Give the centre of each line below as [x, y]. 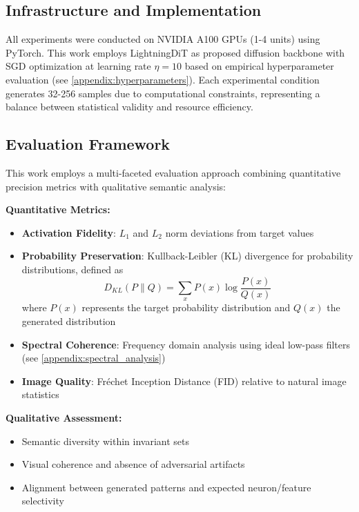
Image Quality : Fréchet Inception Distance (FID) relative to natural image [184, 381]
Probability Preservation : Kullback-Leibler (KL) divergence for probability [187, 256]
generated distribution [69, 321]
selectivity [43, 501]
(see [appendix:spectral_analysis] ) [94, 358]
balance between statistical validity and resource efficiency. [129, 107]
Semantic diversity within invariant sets [105, 441]
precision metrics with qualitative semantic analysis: [116, 186]
